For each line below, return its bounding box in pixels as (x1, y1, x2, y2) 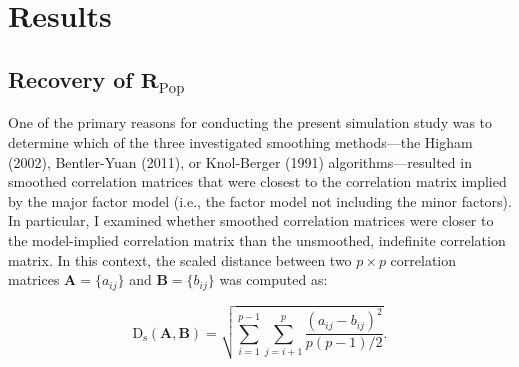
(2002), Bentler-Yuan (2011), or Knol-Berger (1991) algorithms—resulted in (8, 151, 472, 172)
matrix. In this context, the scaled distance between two (8, 249, 352, 270)
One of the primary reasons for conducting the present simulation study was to (8, 112, 493, 133)
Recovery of (8, 63, 133, 94)
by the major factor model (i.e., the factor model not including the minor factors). (8, 190, 512, 211)
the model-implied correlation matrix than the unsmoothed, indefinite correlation (8, 229, 506, 250)
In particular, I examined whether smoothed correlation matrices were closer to (8, 210, 494, 231)
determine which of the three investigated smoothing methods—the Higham (8, 131, 473, 152)
